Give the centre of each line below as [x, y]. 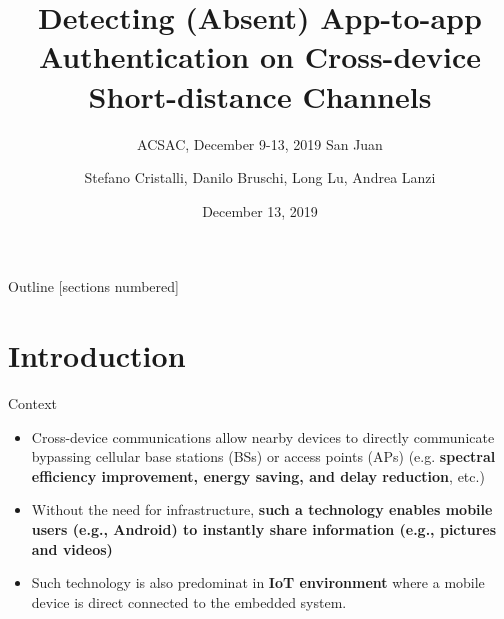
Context [32, 403]
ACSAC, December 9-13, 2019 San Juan [260, 143]
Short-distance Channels [260, 95]
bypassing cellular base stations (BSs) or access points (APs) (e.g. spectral [263, 456]
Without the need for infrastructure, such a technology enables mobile [262, 509]
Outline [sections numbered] [93, 286]
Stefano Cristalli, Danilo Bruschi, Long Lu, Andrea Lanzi [260, 177]
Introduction [97, 355]
